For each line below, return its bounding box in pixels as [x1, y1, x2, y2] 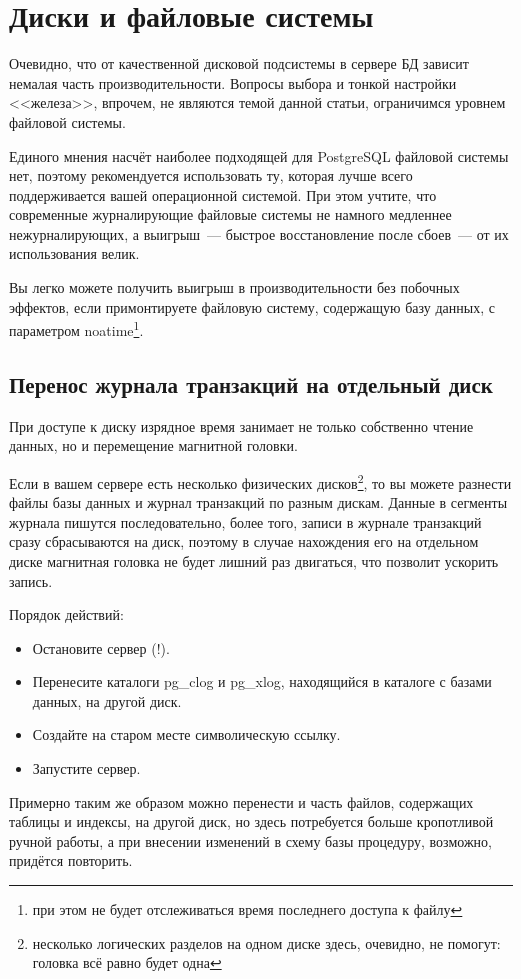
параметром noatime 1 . [9, 317, 144, 340]
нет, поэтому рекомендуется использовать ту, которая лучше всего [9, 165, 413, 186]
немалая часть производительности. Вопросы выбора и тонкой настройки [9, 72, 457, 93]
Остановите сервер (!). [32, 637, 170, 658]
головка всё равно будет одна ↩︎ [32, 952, 222, 973]
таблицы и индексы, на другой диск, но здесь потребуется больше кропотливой [9, 811, 494, 832]
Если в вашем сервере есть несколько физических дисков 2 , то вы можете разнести [9, 469, 512, 493]
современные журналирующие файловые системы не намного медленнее [9, 204, 452, 225]
